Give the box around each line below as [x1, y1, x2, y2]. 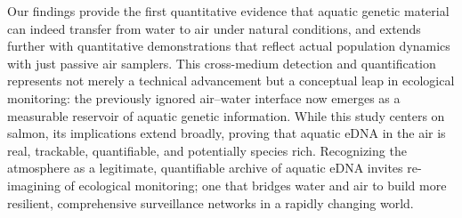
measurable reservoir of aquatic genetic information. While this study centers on [7, 106, 445, 125]
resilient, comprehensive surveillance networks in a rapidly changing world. [7, 193, 414, 212]
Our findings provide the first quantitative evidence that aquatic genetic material [7, 2, 450, 20]
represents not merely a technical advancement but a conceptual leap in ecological [7, 71, 455, 90]
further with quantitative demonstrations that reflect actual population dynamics [7, 36, 450, 55]
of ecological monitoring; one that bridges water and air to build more [64, 175, 447, 194]
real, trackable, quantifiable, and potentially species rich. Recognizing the [7, 141, 407, 159]
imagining [7, 175, 61, 194]
